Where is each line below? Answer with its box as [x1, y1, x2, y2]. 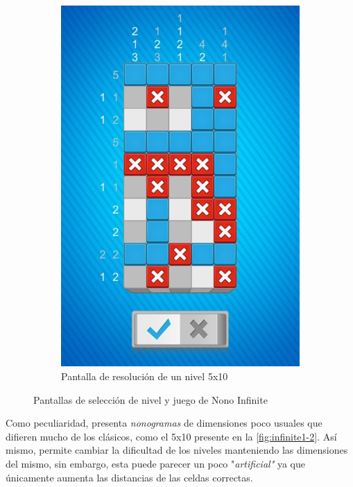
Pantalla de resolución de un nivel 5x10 [61, 368, 228, 383]
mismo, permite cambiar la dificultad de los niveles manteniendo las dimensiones [6, 443, 348, 457]
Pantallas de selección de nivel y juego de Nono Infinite [33, 392, 268, 407]
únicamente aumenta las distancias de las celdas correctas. [6, 470, 253, 484]
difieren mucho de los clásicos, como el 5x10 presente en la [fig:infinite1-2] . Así [6, 429, 337, 443]
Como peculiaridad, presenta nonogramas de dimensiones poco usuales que [6, 416, 322, 430]
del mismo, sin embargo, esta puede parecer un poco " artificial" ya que [6, 456, 305, 470]
